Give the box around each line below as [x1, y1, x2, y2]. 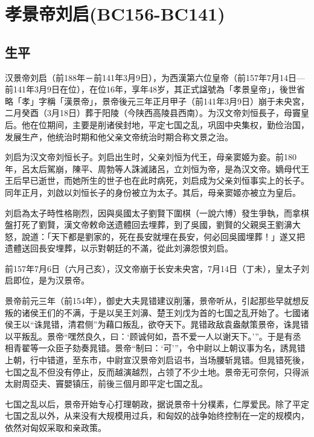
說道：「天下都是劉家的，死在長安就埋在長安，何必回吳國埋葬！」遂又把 [21, 230, 305, 242]
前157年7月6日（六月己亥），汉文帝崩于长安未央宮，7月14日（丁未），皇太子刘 [5, 262, 309, 274]
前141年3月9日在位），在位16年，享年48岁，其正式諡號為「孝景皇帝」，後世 [5, 83, 296, 95]
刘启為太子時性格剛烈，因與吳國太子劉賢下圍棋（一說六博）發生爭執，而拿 [5, 206, 301, 219]
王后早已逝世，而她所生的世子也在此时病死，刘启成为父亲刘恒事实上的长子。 [5, 174, 309, 187]
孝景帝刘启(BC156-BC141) [5, 1, 225, 26]
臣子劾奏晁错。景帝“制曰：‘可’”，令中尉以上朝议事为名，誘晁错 [55, 342, 306, 354]
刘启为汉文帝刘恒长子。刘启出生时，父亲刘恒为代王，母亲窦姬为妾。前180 [5, 151, 296, 163]
